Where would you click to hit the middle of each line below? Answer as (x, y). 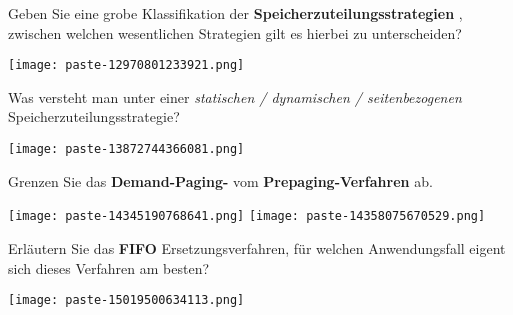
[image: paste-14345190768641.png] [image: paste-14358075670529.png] (247, 216)
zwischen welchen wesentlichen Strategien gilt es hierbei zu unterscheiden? (235, 32)
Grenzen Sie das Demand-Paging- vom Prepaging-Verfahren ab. (220, 180)
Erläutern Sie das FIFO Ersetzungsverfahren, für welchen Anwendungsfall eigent (257, 247)
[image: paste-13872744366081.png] (126, 149)
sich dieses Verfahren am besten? (109, 267)
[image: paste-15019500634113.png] (126, 300)
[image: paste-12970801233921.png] (126, 65)
